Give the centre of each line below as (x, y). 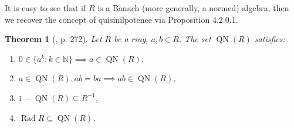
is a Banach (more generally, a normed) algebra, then (193, 8)
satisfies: (270, 39)
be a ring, (131, 39)
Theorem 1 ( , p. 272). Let (53, 39)
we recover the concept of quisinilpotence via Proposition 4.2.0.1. (121, 19)
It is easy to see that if (45, 8)
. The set (195, 39)
